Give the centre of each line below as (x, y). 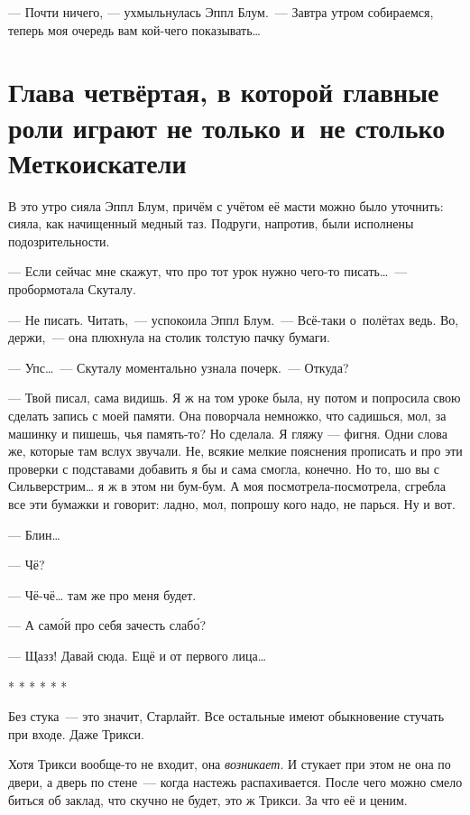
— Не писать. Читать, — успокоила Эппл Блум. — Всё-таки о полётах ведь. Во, (234, 319)
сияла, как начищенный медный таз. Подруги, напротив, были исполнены (211, 223)
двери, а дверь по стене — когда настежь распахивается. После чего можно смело (235, 781)
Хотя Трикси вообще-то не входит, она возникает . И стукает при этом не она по (230, 764)
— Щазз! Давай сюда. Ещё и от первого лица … (138, 655)
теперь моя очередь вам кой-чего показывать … (134, 29)
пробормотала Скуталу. (73, 289)
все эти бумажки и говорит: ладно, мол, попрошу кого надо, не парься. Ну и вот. (232, 504)
